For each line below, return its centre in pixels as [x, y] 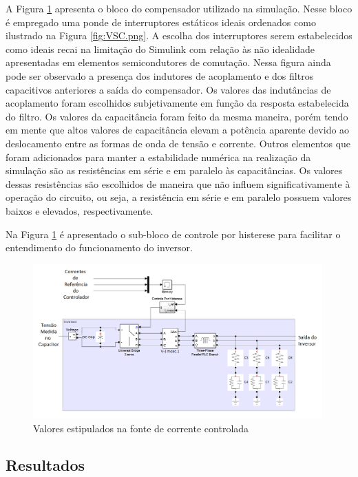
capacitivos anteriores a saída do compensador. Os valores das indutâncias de [168, 89]
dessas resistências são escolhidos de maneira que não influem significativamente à [178, 183]
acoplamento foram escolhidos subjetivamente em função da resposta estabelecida [177, 103]
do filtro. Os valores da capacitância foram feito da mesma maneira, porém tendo [177, 116]
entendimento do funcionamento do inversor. [99, 247]
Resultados [45, 465]
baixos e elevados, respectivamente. [80, 210]
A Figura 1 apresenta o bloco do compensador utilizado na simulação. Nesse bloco [179, 8]
